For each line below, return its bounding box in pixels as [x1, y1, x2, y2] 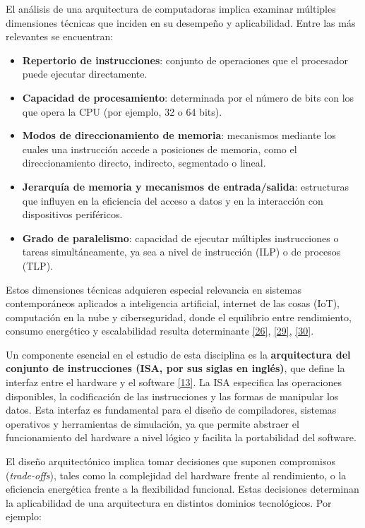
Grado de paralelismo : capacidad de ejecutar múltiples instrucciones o [22, 230, 339, 245]
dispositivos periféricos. [22, 207, 123, 222]
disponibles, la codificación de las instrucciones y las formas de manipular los [6, 388, 339, 403]
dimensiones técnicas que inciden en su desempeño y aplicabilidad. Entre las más [6, 15, 356, 30]
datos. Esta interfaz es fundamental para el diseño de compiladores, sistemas [6, 402, 337, 417]
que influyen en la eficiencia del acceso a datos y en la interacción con [22, 193, 323, 208]
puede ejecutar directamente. [22, 66, 148, 81]
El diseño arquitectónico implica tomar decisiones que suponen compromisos [6, 454, 336, 469]
